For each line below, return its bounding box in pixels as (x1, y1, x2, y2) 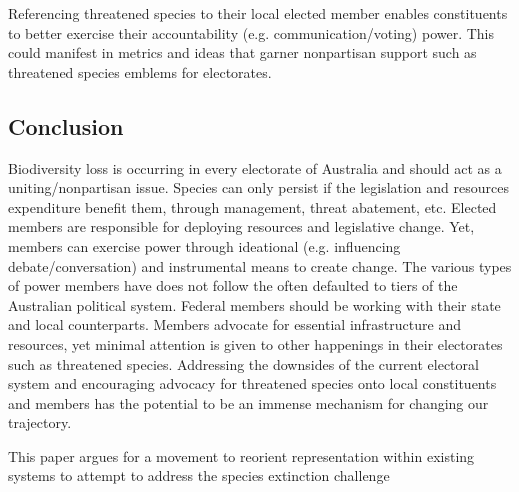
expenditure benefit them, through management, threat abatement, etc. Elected (8, 196, 497, 217)
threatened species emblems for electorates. (8, 61, 272, 82)
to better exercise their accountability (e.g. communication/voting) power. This (8, 22, 495, 43)
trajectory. (8, 412, 72, 433)
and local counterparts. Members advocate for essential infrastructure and (8, 314, 461, 335)
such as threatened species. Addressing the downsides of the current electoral (8, 353, 479, 374)
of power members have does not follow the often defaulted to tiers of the (8, 275, 458, 296)
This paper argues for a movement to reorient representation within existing (8, 445, 475, 466)
